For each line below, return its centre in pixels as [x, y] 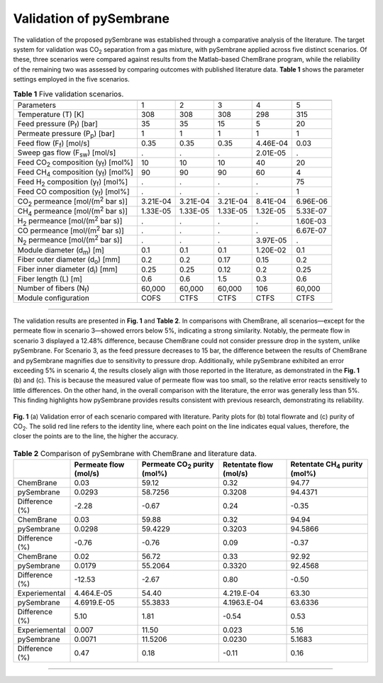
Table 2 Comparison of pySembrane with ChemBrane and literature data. [135, 453]
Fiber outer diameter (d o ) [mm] [69, 260]
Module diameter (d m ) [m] [61, 250]
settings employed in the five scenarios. [72, 79]
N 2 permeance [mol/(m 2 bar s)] [70, 240]
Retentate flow [248, 465]
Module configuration [54, 298]
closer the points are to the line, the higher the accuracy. [96, 436]
